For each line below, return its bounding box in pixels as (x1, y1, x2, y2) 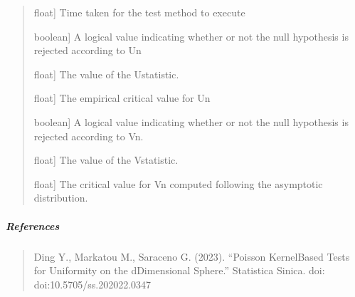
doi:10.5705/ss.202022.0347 (33, 276, 152, 291)
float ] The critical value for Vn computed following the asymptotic (33, 176, 323, 191)
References (6, 218, 60, 233)
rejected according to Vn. (33, 128, 144, 143)
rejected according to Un (33, 43, 142, 58)
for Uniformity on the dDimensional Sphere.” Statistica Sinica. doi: (33, 263, 325, 278)
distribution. (33, 190, 88, 205)
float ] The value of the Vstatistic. (33, 152, 179, 167)
